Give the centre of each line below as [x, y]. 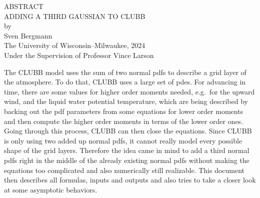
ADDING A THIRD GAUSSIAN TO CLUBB [75, 16]
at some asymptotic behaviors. [51, 189]
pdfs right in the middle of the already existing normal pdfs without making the [127, 160]
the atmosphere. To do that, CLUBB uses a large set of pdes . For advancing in [125, 82]
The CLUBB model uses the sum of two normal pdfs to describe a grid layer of [125, 72]
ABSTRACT [24, 6]
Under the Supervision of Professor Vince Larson [79, 55]
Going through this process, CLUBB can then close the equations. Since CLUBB [128, 131]
